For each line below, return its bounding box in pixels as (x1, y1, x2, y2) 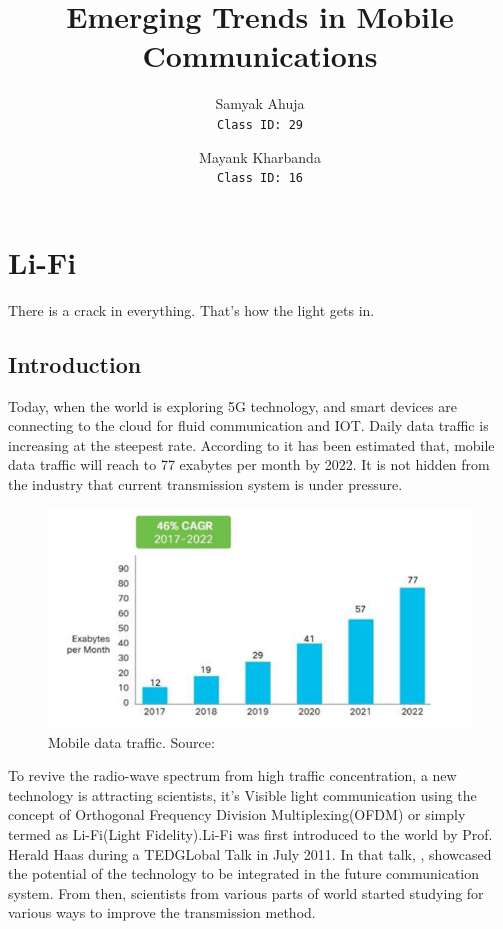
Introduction (8, 348, 142, 379)
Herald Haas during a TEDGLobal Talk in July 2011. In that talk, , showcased (8, 843, 492, 864)
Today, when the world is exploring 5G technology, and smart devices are (8, 395, 457, 416)
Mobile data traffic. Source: (48, 731, 215, 752)
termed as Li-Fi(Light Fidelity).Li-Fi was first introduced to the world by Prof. (8, 824, 493, 845)
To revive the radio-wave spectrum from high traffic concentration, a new (8, 765, 457, 786)
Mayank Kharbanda (199, 146, 321, 167)
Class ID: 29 (217, 117, 303, 132)
